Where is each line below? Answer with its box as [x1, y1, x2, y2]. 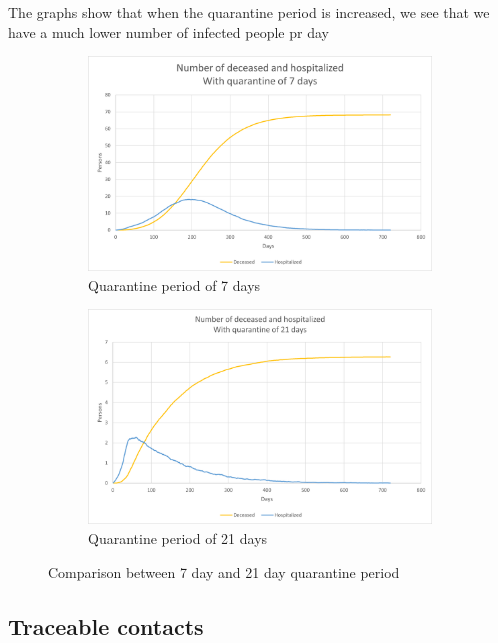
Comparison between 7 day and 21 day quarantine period [48, 561, 400, 582]
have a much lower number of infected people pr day [8, 21, 329, 42]
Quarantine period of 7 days [88, 274, 261, 295]
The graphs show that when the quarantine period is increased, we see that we [8, 2, 490, 22]
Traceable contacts [8, 610, 204, 641]
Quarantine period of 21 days [88, 527, 268, 548]
